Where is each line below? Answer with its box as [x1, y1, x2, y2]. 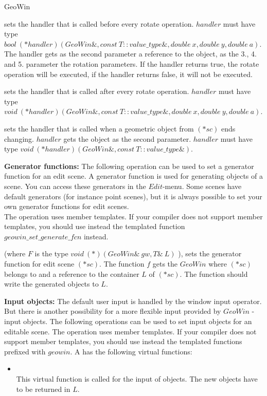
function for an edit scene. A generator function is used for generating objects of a [4, 171, 263, 181]
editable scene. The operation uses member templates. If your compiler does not [4, 326, 257, 336]
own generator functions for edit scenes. [4, 201, 129, 212]
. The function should [180, 268, 248, 279]
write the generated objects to [4, 278, 99, 289]
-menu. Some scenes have [162, 180, 242, 191]
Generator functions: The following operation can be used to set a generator [4, 160, 254, 171]
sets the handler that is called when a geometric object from [4, 123, 194, 134]
